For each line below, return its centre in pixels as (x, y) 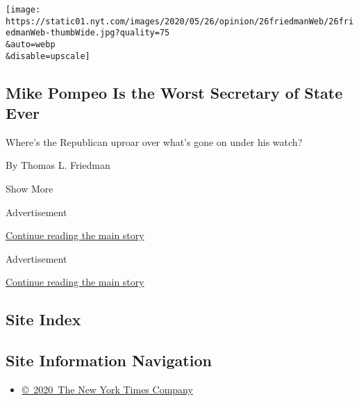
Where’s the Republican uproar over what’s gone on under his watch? (154, 141)
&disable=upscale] (48, 56)
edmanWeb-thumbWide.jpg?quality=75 (88, 33)
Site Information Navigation (109, 360)
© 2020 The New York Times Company (107, 390)
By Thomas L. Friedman (58, 165)
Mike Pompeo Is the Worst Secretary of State (174, 92)
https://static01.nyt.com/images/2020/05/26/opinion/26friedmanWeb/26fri (180, 21)
